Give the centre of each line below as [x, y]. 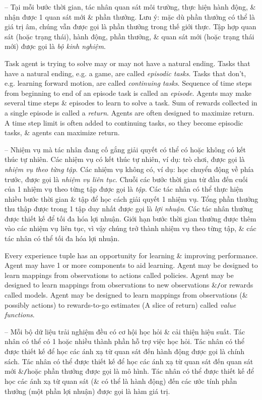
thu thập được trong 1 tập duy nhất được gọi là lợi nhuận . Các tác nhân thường [129, 209]
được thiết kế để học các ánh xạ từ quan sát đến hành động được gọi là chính [125, 351]
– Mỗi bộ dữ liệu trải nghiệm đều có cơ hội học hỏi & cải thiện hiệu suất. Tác [125, 331]
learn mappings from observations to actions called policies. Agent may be [119, 275]
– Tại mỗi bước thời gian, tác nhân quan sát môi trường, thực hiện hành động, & [130, 7]
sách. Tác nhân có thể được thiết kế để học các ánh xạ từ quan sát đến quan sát [129, 361]
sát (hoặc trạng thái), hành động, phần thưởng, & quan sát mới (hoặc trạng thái [129, 36]
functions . [20, 315]
